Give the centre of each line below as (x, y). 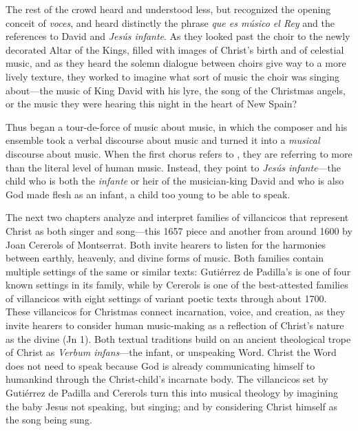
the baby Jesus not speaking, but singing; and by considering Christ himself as (171, 406)
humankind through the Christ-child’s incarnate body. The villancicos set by (167, 379)
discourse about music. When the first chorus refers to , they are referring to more (179, 153)
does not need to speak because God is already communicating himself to (160, 365)
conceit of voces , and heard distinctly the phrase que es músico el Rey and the (170, 22)
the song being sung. (49, 420)
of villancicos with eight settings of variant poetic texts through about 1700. (166, 298)
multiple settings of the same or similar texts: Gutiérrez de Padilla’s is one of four (178, 271)
